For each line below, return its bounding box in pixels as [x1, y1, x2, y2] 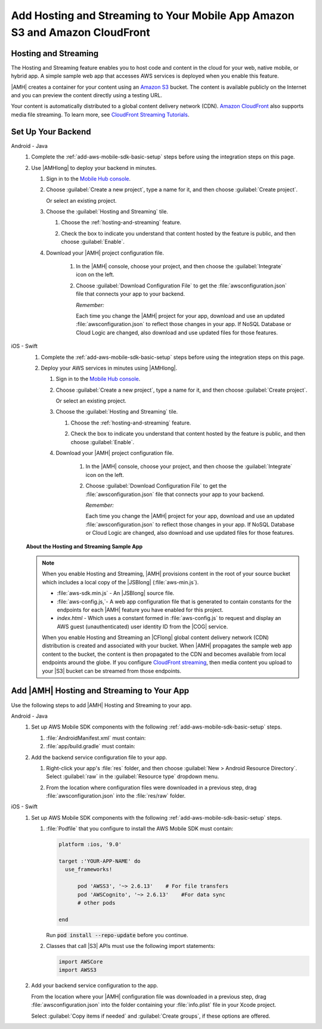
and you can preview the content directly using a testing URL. [11, 92, 162, 99]
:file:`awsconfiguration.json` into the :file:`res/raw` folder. [46, 792, 186, 799]
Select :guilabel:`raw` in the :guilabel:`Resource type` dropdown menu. [46, 773, 219, 780]
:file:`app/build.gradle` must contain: [46, 743, 135, 750]
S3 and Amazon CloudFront [11, 26, 150, 39]
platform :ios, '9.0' [58, 841, 122, 848]
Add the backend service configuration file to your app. [31, 754, 168, 761]
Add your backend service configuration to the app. [31, 982, 159, 989]
